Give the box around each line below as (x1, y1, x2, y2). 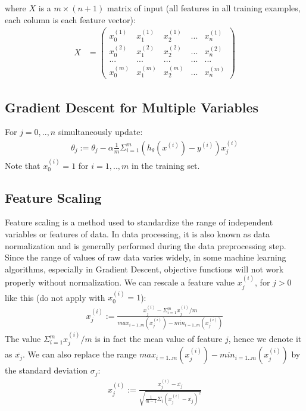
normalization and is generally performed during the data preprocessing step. (5, 239, 286, 252)
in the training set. (131, 159, 200, 171)
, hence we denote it (228, 332, 302, 345)
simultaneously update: (58, 126, 143, 138)
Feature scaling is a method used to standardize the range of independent (5, 216, 273, 228)
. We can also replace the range (23, 348, 137, 360)
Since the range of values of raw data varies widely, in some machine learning (5, 251, 286, 263)
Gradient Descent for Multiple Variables (5, 98, 259, 116)
